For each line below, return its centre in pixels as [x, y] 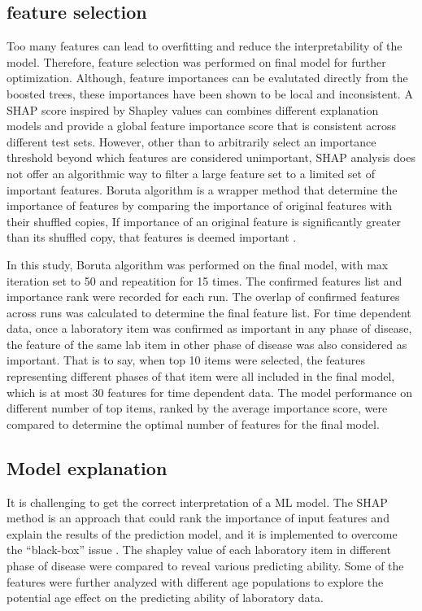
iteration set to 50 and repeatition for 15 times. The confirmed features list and [204, 280]
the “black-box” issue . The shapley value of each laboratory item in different [199, 550]
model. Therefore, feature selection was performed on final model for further [196, 61]
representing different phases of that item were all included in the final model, [201, 376]
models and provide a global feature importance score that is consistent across [202, 126]
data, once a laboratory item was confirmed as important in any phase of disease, [209, 328]
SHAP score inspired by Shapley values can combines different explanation [193, 109]
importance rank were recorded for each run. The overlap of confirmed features [203, 297]
